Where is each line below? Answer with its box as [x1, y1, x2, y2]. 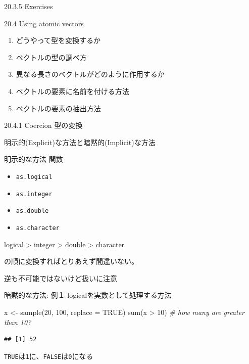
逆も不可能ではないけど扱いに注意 [4, 272, 117, 283]
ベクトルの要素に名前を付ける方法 [16, 85, 129, 96]
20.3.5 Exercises [4, 1, 53, 11]
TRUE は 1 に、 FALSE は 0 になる [4, 350, 93, 361]
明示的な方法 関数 [4, 154, 63, 164]
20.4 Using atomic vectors [4, 18, 84, 28]
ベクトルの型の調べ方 [16, 52, 87, 62]
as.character [16, 224, 60, 232]
